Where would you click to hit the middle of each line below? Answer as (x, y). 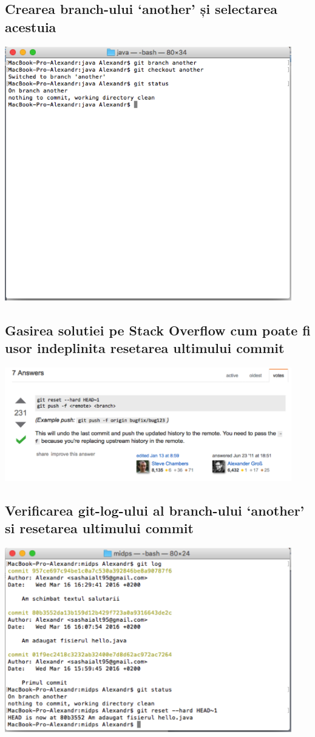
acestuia (31, 26)
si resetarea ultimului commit (99, 528)
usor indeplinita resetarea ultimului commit (145, 348)
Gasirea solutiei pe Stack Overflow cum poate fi (158, 330)
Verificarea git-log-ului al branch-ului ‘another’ (155, 510)
